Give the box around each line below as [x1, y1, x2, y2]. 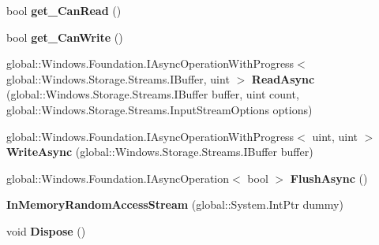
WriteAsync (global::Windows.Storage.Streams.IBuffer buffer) [6, 143, 313, 160]
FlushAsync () [290, 169, 368, 186]
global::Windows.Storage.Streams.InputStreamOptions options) [6, 101, 313, 117]
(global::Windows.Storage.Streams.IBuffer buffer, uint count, [6, 86, 299, 102]
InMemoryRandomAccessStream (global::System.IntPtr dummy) [6, 196, 343, 213]
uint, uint [312, 128, 358, 144]
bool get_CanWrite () [6, 28, 123, 45]
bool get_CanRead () [6, 2, 122, 18]
